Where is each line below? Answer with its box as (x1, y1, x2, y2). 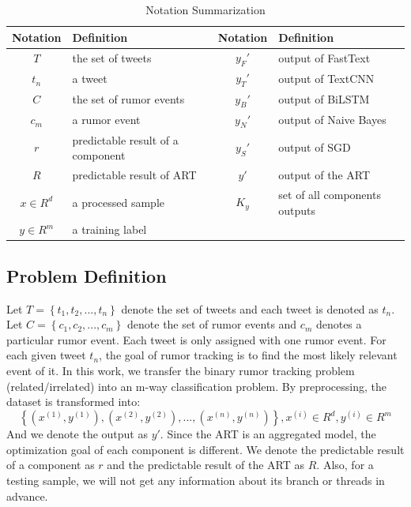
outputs (278, 201, 316, 218)
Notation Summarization (145, 2, 266, 17)
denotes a (315, 316, 362, 332)
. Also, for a (316, 456, 374, 473)
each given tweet (6, 347, 86, 363)
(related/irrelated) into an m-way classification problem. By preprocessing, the (6, 377, 387, 394)
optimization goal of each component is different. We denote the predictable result (6, 441, 405, 457)
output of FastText (278, 50, 371, 66)
